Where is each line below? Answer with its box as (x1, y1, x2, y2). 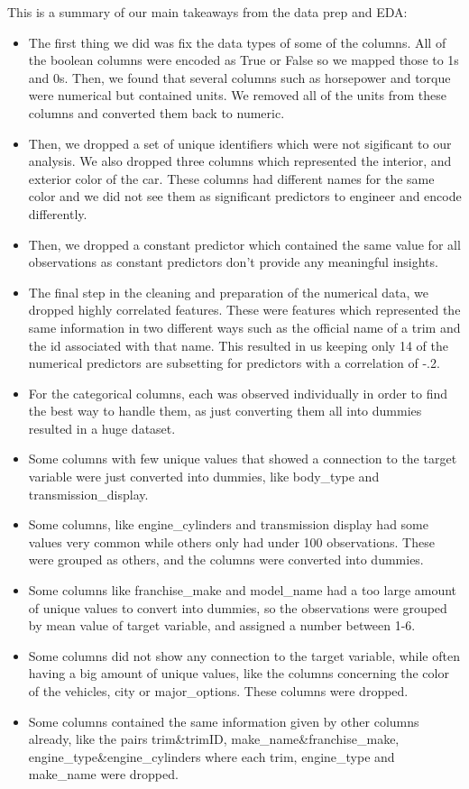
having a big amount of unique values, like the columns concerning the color (28, 664, 449, 683)
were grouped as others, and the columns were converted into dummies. (28, 550, 424, 569)
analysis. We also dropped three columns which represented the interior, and (28, 151, 452, 170)
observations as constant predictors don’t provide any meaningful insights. (28, 252, 438, 271)
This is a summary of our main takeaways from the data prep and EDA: (7, 3, 408, 21)
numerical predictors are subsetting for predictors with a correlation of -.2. (28, 353, 440, 372)
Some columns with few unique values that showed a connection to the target (28, 449, 457, 468)
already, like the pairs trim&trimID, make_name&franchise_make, (28, 729, 400, 748)
